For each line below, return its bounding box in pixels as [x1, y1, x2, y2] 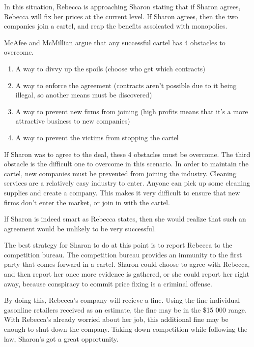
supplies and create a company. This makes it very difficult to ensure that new [4, 187, 240, 197]
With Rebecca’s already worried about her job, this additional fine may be [4, 314, 228, 324]
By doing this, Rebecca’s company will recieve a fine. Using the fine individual [4, 295, 240, 305]
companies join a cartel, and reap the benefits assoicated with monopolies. [4, 21, 227, 31]
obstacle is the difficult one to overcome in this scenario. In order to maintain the [4, 158, 249, 169]
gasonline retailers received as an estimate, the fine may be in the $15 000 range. [4, 304, 247, 315]
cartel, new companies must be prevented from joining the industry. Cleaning [4, 168, 236, 178]
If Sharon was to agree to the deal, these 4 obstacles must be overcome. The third [4, 149, 251, 159]
